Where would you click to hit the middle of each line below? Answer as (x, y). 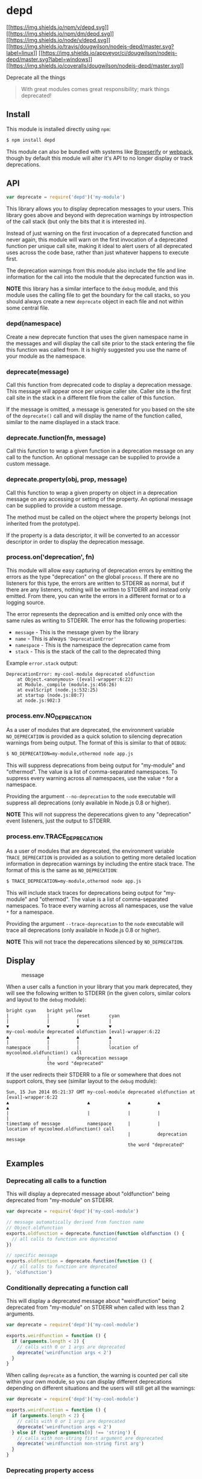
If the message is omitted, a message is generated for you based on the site (100, 409)
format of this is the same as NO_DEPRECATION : (62, 870)
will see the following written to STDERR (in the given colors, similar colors (99, 993)
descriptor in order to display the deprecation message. (75, 541)
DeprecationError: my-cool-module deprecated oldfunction (80, 674)
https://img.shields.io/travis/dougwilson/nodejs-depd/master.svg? (92, 46)
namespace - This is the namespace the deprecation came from (93, 645)
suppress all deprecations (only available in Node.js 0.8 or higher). (89, 803)
